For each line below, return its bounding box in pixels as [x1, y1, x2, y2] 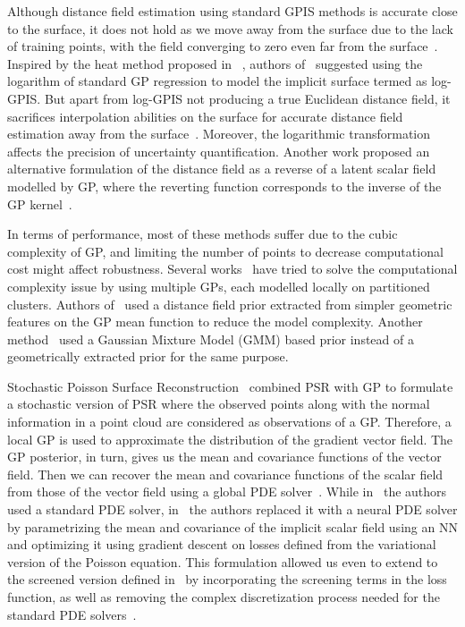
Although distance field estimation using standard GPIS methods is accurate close [7, 2, 458, 20]
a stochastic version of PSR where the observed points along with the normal [7, 394, 430, 413]
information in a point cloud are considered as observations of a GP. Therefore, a [7, 412, 452, 431]
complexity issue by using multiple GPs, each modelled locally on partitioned [7, 276, 430, 295]
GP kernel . [7, 194, 72, 213]
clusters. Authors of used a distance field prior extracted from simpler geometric [7, 294, 452, 313]
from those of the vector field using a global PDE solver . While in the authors [7, 482, 447, 501]
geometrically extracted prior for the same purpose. [7, 347, 289, 366]
